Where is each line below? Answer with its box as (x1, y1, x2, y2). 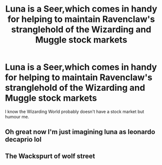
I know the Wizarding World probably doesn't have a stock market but (5, 108, 144, 115)
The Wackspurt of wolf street (5, 152, 95, 160)
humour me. (5, 114, 29, 119)
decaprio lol (5, 135, 42, 144)
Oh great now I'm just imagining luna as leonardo (5, 128, 156, 136)
